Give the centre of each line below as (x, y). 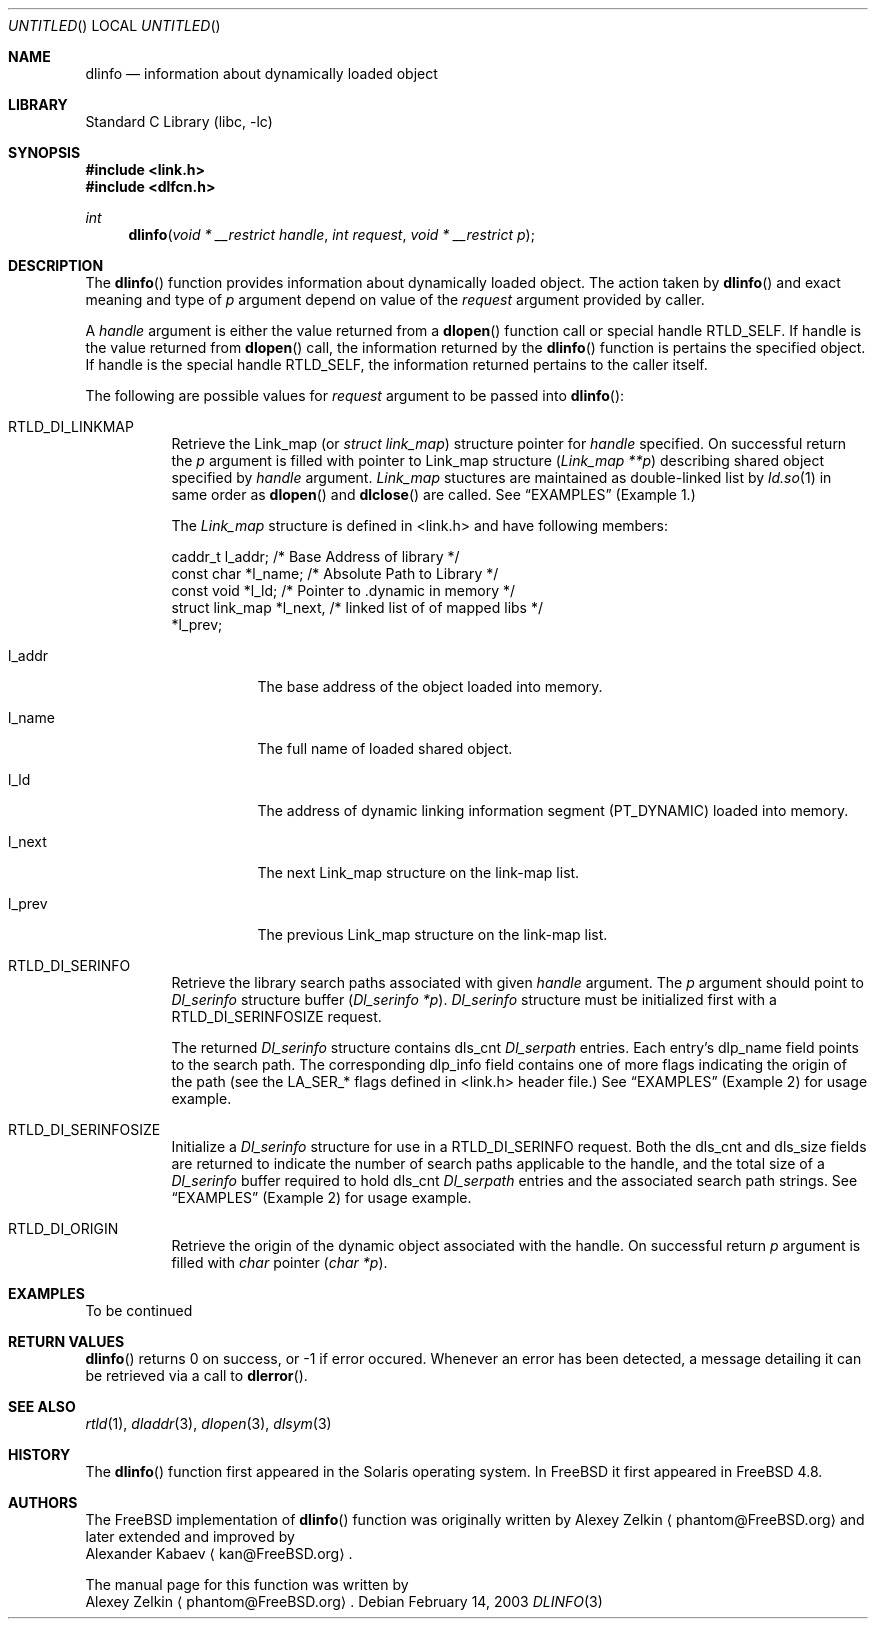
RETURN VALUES (66, 1341)
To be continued (139, 1310)
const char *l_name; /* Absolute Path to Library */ (335, 573)
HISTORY (39, 1454)
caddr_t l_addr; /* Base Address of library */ (315, 556)
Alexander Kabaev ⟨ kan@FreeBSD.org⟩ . (219, 1553)
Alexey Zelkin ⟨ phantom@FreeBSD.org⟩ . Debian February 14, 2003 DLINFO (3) (344, 1601)
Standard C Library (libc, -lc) (179, 121)
